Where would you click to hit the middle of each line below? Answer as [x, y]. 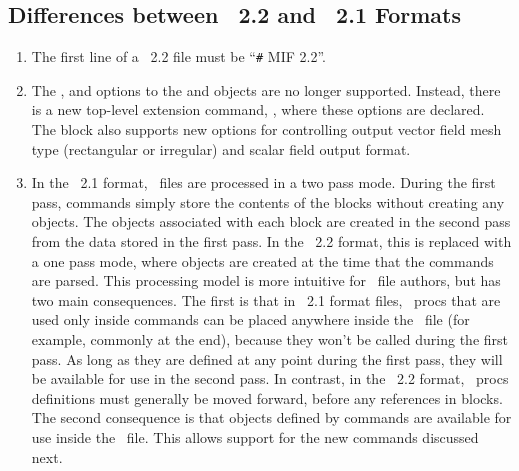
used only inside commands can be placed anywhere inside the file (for [250, 319]
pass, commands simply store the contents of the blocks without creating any [268, 201]
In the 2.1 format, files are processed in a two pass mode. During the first [263, 182]
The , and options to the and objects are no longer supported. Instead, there [266, 89]
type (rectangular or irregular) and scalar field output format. [221, 148]
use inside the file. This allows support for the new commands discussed [255, 436]
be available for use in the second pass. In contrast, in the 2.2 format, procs [270, 378]
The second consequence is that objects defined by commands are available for [271, 417]
